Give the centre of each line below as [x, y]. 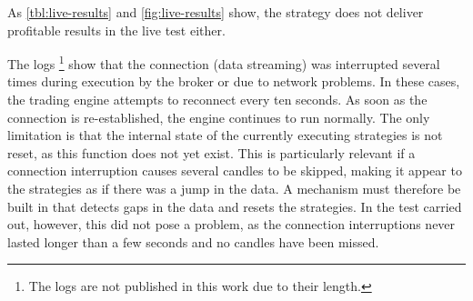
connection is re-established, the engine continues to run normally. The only [219, 117]
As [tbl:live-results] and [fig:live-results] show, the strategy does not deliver [216, 12]
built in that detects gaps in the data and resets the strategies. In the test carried [235, 206]
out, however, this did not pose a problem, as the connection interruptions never [231, 224]
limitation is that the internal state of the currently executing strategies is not [225, 135]
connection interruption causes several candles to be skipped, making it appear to [235, 171]
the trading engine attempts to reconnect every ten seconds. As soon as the [217, 100]
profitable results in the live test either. [116, 30]
